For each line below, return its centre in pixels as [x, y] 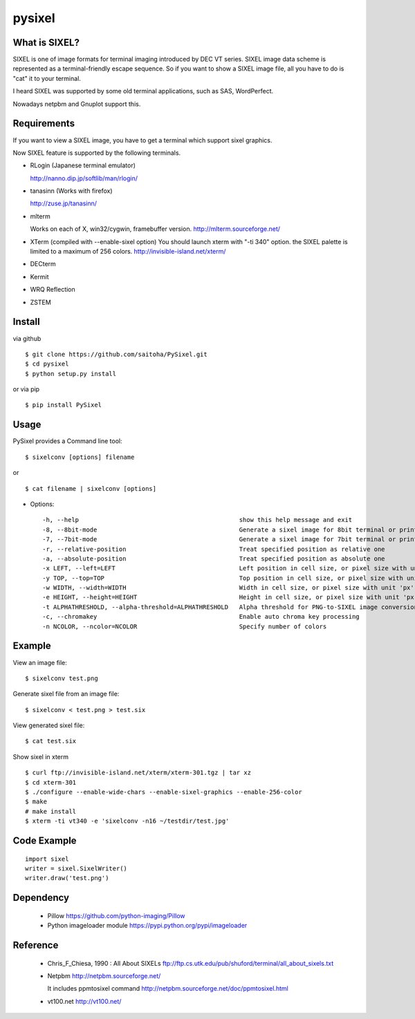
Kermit [39, 277]
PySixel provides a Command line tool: [67, 441]
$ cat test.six [51, 741]
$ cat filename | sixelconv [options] [91, 488]
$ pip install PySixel [64, 405]
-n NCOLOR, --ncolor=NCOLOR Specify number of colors [185, 626]
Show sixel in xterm [41, 756]
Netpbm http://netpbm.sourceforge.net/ [104, 976]
